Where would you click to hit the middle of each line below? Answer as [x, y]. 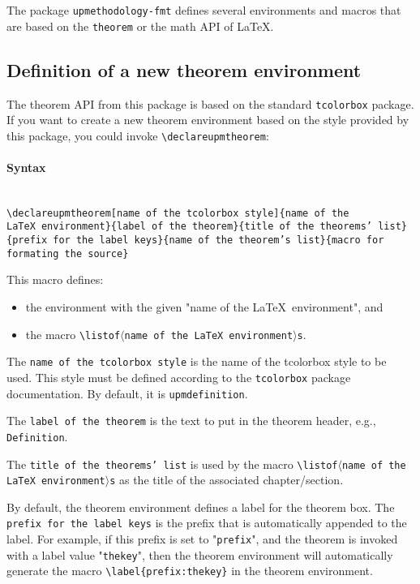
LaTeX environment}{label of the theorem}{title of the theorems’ [190, 227]
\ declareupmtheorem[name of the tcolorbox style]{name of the [178, 213]
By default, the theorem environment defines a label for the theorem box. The [201, 507]
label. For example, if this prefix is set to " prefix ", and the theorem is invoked [202, 539]
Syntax [26, 167]
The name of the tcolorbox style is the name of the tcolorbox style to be [197, 361]
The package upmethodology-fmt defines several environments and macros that [204, 10]
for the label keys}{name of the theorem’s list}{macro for [219, 240]
